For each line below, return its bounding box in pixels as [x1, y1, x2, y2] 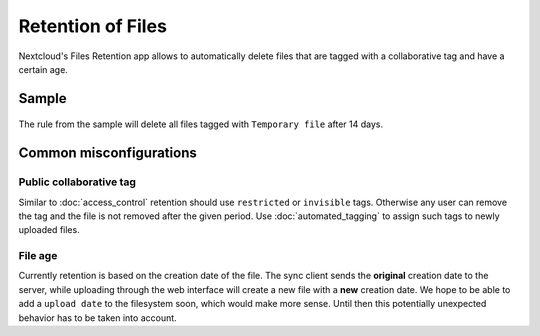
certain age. [18, 63, 69, 75]
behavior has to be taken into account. [18, 311, 177, 324]
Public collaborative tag [18, 175, 137, 189]
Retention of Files [18, 15, 167, 37]
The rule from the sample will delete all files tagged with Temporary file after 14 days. [18, 118, 384, 130]
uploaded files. [18, 224, 80, 236]
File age [18, 249, 58, 263]
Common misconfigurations [18, 145, 197, 162]
